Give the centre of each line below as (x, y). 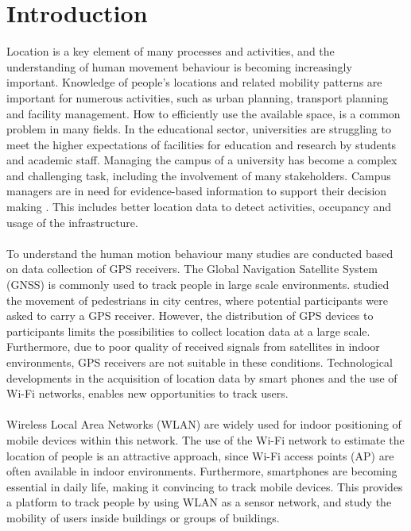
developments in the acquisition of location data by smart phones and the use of (202, 377)
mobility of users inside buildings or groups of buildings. (143, 517)
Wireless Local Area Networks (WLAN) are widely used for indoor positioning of (204, 424)
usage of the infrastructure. (72, 222)
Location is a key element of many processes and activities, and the (171, 51)
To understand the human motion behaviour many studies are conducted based (200, 253)
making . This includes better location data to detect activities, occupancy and (199, 207)
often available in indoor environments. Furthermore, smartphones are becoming (202, 471)
